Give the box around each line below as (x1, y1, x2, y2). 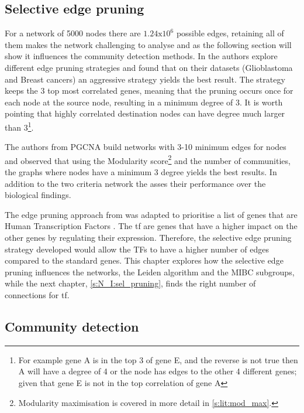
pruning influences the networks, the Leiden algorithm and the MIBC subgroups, (5, 265, 295, 278)
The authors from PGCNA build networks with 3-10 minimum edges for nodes (5, 141, 286, 153)
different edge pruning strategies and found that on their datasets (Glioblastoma (5, 61, 293, 73)
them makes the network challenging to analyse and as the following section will (5, 38, 292, 50)
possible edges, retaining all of (176, 27, 284, 39)
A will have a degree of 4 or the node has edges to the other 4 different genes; (18, 365, 297, 377)
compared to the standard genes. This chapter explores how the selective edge (5, 254, 284, 267)
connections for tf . (5, 288, 70, 301)
